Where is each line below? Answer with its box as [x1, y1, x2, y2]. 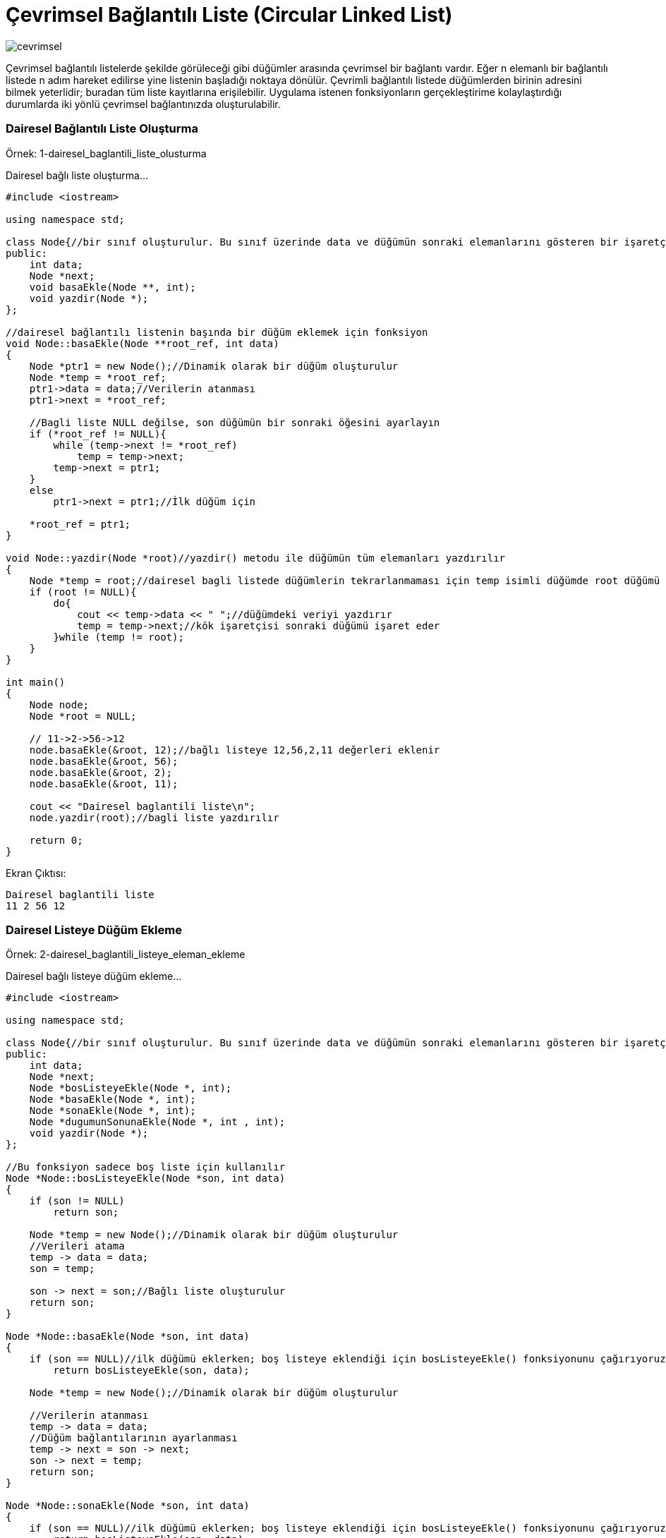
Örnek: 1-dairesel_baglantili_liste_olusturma [6, 147, 207, 159]
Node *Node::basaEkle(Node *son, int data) [6, 1331, 250, 1343]
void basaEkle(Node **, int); [29, 281, 196, 293]
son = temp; [29, 1263, 95, 1275]
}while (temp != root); [53, 631, 184, 643]
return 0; [29, 834, 83, 846]
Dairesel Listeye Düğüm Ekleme [6, 922, 182, 937]
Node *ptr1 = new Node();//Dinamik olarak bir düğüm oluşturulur [29, 360, 399, 372]
